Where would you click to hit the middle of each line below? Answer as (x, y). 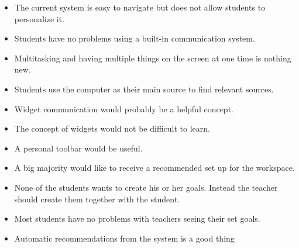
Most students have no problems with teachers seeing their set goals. (137, 218)
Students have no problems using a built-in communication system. (135, 38)
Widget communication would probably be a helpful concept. (124, 108)
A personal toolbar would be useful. (78, 148)
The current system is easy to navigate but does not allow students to (140, 7)
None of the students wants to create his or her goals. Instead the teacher (146, 187)
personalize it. (39, 18)
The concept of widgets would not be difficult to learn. (112, 128)
